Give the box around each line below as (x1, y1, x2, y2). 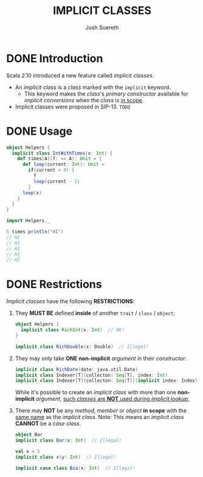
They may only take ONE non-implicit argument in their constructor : (15, 355, 187, 362)
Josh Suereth (85, 24, 119, 31)
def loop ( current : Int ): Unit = (22, 161, 105, 168)
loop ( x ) (22, 189, 43, 196)
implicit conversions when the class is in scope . (24, 96, 144, 104)
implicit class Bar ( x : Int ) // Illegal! (15, 437, 122, 443)
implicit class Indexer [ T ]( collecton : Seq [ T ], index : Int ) (15, 372, 168, 378)
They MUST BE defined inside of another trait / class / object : (15, 309, 175, 317)
